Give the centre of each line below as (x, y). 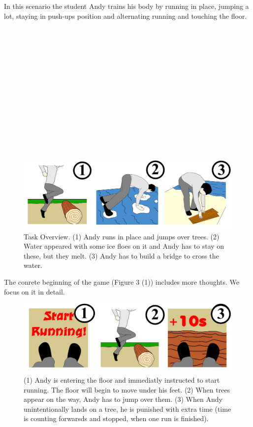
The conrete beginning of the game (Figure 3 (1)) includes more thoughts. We (122, 282)
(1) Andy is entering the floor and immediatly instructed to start (122, 380)
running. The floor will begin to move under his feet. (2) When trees (127, 389)
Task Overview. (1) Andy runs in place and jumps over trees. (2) (122, 236)
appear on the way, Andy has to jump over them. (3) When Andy (123, 399)
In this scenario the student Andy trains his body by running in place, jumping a (126, 6)
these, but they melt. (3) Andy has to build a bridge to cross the (121, 255)
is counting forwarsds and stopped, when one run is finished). (116, 418)
